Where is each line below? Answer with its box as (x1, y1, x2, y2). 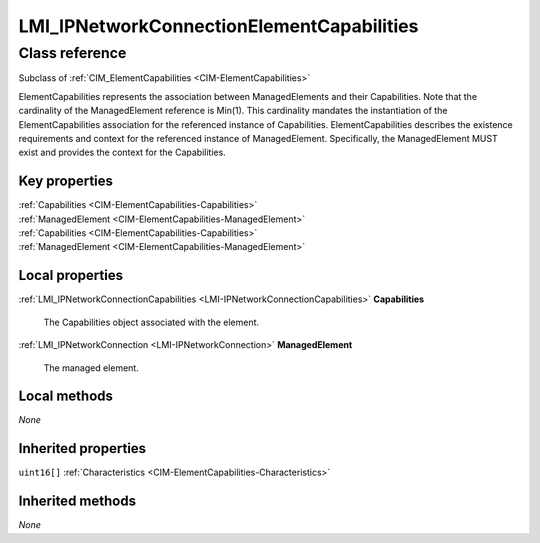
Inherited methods (18, 493, 137, 510)
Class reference (18, 44, 127, 62)
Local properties (18, 267, 124, 284)
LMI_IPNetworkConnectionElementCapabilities (18, 15, 419, 37)
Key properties (18, 173, 114, 190)
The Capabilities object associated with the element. (43, 316, 260, 328)
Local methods (18, 388, 114, 405)
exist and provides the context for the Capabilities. (18, 146, 227, 159)
